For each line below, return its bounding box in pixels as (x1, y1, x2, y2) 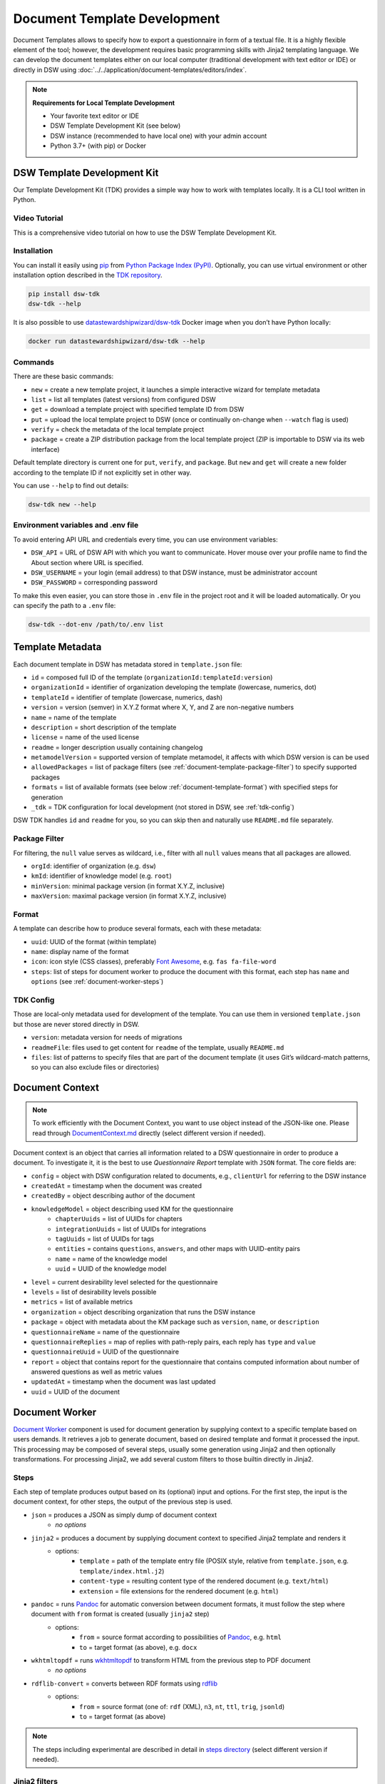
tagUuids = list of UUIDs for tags (55, 1235, 155, 1243)
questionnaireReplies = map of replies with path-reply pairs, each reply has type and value (31, 1337, 317, 1346)
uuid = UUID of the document (31, 1387, 120, 1396)
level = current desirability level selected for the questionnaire (31, 1277, 218, 1286)
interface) (31, 445, 60, 453)
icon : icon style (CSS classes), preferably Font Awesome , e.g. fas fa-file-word (31, 957, 277, 966)
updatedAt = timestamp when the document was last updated (31, 1377, 216, 1386)
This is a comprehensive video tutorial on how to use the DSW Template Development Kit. (13, 228, 277, 237)
